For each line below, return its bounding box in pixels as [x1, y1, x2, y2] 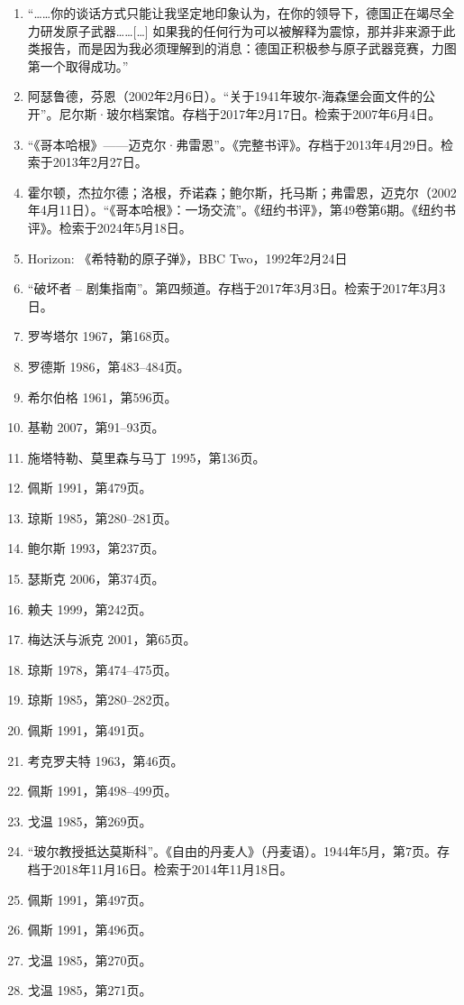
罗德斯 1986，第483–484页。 [27, 356, 190, 375]
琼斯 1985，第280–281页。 [27, 508, 177, 527]
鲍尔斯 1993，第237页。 [27, 539, 165, 558]
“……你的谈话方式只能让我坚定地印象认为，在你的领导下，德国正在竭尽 [27, 4, 442, 22]
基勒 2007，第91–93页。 [27, 418, 165, 437]
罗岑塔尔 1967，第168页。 [27, 327, 177, 346]
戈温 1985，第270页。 [27, 950, 152, 969]
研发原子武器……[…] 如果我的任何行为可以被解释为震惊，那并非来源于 [40, 21, 443, 40]
